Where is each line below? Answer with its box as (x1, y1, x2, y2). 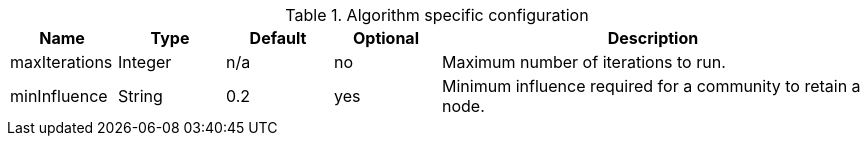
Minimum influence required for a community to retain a (442, 76, 861, 96)
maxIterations (10, 52, 113, 72)
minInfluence (10, 86, 108, 106)
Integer (118, 52, 172, 72)
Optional (352, 28, 419, 48)
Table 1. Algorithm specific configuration (285, 5, 589, 25)
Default (249, 28, 307, 48)
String (118, 86, 163, 106)
